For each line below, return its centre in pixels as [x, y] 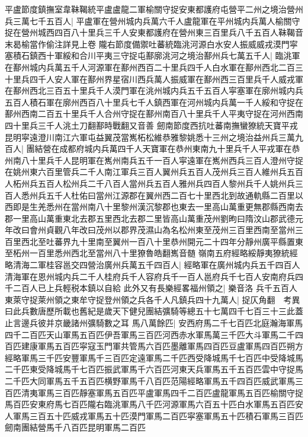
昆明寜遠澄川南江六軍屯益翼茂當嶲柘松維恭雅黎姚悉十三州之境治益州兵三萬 [150, 137]
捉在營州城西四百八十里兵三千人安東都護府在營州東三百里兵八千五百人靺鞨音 [154, 32]
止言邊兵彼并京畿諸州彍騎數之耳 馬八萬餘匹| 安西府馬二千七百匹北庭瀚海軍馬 [154, 323]
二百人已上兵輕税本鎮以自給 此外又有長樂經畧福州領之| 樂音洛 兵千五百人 [155, 288]
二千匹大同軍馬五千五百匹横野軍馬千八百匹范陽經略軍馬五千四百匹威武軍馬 [150, 381]
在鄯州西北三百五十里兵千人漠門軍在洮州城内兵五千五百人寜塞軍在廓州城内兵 [154, 90]
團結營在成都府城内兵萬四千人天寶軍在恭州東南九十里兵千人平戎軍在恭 [163, 149]
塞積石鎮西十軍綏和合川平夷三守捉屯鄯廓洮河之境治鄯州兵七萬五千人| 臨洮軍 [153, 55]
